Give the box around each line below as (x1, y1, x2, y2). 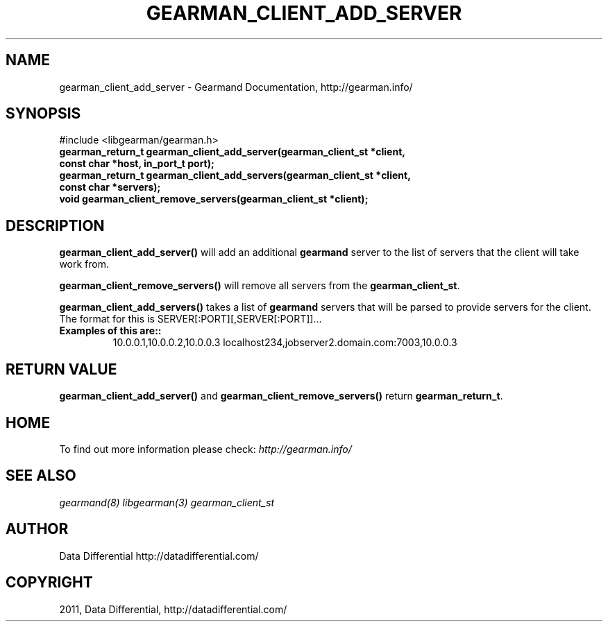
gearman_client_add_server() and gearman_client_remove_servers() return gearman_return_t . (59, 390, 503, 402)
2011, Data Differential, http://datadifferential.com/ (59, 603, 287, 615)
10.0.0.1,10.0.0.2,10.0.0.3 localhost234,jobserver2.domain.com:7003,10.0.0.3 (112, 336, 457, 349)
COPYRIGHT (6, 574, 93, 592)
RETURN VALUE (6, 360, 117, 378)
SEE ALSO (6, 467, 76, 485)
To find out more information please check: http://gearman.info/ (59, 443, 352, 455)
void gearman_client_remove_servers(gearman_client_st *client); (59, 193, 369, 205)
